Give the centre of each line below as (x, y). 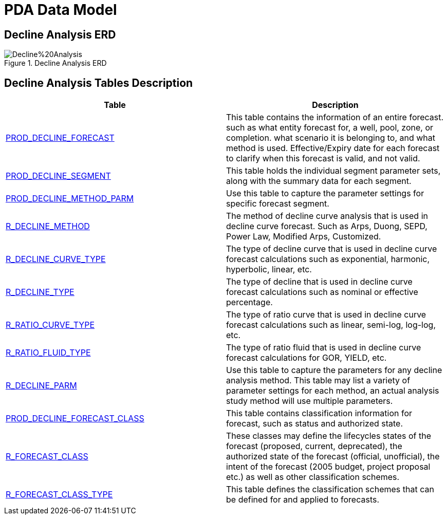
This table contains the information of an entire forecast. (335, 117)
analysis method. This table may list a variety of (318, 381)
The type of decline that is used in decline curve (319, 282)
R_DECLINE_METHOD (48, 226)
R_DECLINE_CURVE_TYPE (56, 259)
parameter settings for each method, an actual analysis (333, 391)
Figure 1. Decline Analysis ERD (55, 63)
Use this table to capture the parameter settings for (325, 193)
